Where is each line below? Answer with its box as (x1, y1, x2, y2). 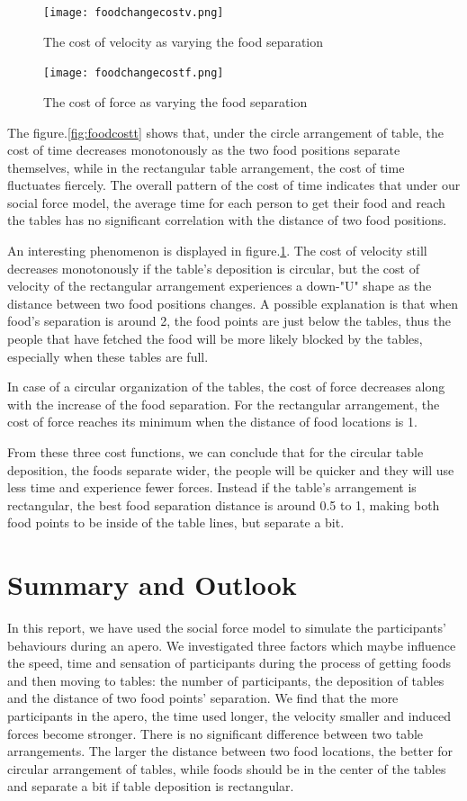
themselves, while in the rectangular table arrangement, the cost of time (7, 157, 405, 176)
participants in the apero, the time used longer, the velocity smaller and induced (7, 706, 452, 725)
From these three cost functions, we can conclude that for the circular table (7, 443, 424, 461)
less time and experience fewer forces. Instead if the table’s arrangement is (7, 478, 417, 497)
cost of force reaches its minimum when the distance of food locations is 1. (7, 412, 418, 431)
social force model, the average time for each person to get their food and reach (7, 193, 445, 211)
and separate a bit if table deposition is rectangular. (7, 777, 294, 796)
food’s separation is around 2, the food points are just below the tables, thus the (7, 311, 452, 330)
